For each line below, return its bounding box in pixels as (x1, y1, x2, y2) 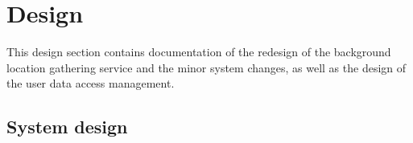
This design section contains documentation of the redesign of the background (6, 43, 391, 60)
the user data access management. (6, 75, 175, 92)
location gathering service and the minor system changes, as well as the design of (6, 59, 407, 76)
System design (6, 114, 128, 139)
